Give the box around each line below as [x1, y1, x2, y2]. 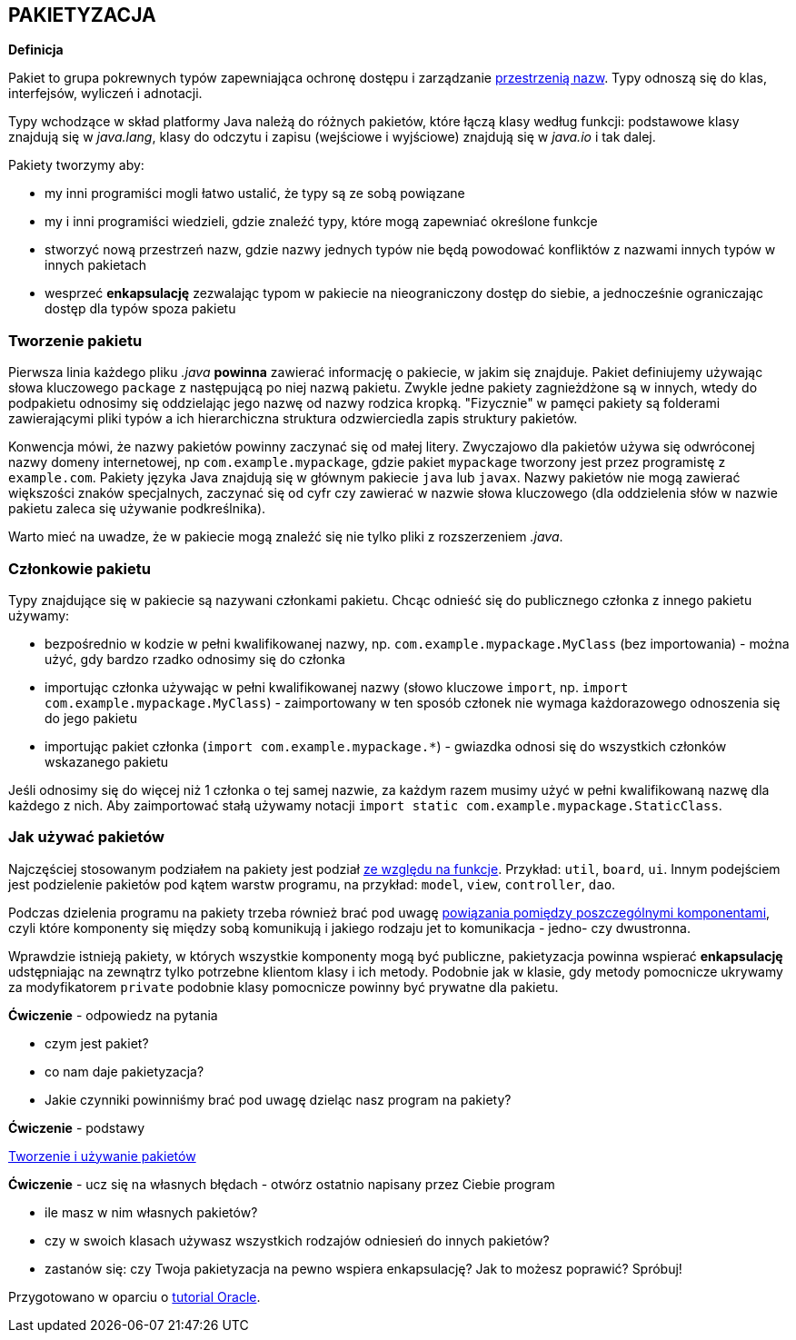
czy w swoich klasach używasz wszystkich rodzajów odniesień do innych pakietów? [45, 1232, 550, 1248]
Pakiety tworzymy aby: [8, 157, 144, 174]
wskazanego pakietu [45, 753, 169, 769]
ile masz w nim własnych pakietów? [45, 1204, 258, 1220]
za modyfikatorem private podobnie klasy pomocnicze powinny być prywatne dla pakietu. [8, 978, 559, 995]
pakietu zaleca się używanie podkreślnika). [8, 501, 266, 517]
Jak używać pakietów [8, 828, 164, 847]
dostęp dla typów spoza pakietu [45, 301, 236, 317]
